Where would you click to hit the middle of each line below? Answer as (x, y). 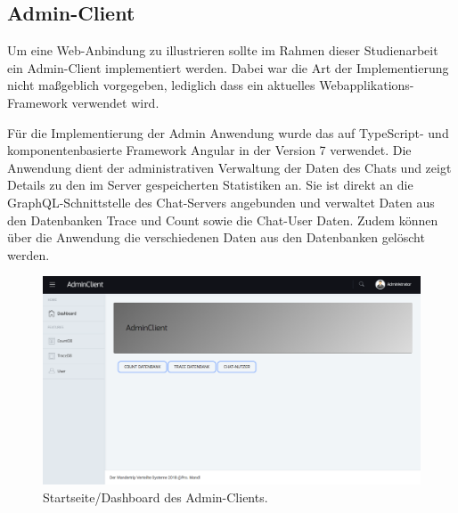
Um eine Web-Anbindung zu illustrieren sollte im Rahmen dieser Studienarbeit (223, 50)
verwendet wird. (115, 102)
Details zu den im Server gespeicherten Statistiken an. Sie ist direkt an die (210, 185)
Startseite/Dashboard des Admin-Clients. (155, 497)
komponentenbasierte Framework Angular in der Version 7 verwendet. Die (209, 150)
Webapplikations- (367, 85)
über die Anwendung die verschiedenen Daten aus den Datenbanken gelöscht (216, 237)
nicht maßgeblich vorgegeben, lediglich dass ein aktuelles (161, 85)
